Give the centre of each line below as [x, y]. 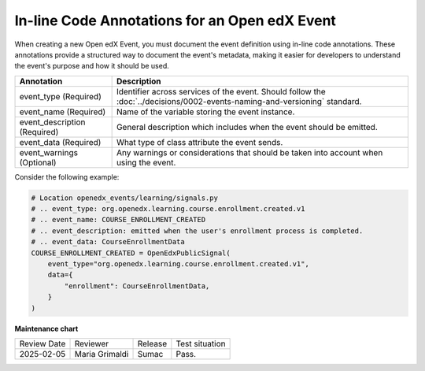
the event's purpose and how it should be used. [92, 66]
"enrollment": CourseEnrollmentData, [137, 286]
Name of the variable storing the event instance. [205, 112]
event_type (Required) [60, 96]
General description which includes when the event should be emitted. [247, 127]
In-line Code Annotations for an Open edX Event [175, 20]
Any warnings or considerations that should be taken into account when [249, 152]
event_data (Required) [60, 142]
